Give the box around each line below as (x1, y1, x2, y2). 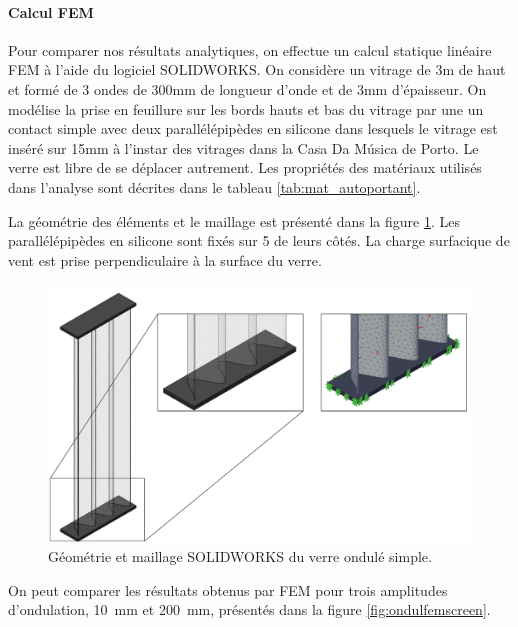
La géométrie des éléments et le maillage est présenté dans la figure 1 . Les (8, 210, 460, 231)
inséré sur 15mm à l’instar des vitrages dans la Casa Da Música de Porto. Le (8, 137, 479, 158)
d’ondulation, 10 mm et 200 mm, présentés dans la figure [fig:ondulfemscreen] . (8, 599, 491, 620)
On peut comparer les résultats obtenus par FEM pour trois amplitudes (8, 579, 448, 600)
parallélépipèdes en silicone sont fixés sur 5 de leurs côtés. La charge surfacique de (8, 230, 510, 251)
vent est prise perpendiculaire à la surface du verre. (8, 249, 322, 270)
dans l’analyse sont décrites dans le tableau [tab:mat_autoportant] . (8, 176, 421, 197)
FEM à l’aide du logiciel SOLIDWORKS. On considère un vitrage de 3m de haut (8, 59, 506, 80)
